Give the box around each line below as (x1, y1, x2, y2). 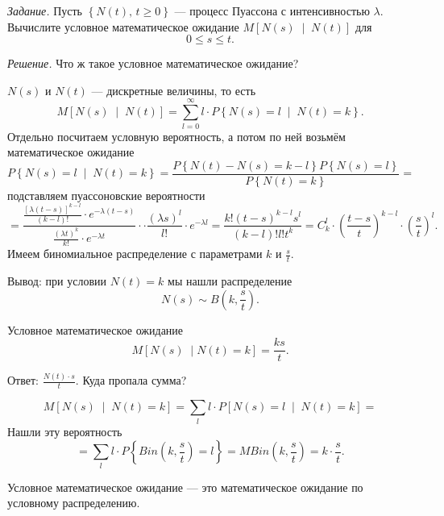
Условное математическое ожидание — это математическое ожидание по (7, 478, 363, 495)
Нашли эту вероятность (7, 422, 122, 439)
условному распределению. (7, 494, 140, 511)
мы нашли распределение (168, 272, 293, 289)
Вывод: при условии (7, 272, 106, 289)
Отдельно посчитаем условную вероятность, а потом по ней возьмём (7, 127, 346, 144)
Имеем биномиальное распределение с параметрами (7, 245, 263, 262)
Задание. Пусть (7, 2, 82, 19)
